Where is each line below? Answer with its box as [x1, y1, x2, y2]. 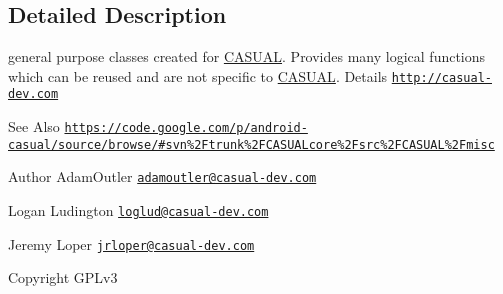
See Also [8, 116, 60, 137]
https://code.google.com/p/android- [64, 121, 308, 136]
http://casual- [391, 70, 492, 85]
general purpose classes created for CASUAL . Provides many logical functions [8, 46, 486, 67]
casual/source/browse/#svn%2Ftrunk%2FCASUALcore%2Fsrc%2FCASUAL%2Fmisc [8, 137, 495, 152]
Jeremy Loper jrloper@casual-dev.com [8, 233, 255, 254]
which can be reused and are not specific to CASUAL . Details [8, 65, 388, 86]
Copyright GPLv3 [8, 267, 118, 288]
